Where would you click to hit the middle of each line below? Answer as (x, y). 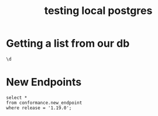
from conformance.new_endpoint (44, 103)
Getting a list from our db (68, 43)
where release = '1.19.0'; (39, 108)
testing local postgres (98, 11)
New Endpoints (44, 82)
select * (17, 97)
